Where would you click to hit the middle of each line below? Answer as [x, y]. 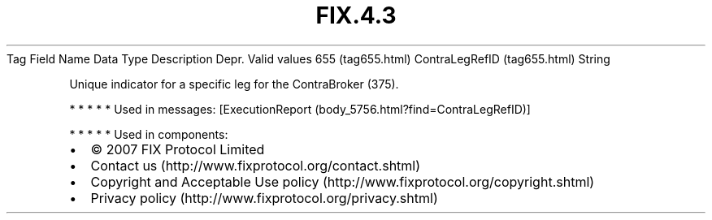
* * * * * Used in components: [149, 134]
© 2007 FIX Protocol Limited [178, 149]
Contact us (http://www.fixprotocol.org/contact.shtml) [256, 165]
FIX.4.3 [356, 15]
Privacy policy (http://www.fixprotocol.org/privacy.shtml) [264, 198]
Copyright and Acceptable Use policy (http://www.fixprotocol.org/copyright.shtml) [343, 181]
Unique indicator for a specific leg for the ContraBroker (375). [234, 84]
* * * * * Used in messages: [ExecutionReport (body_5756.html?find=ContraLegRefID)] [300, 109]
